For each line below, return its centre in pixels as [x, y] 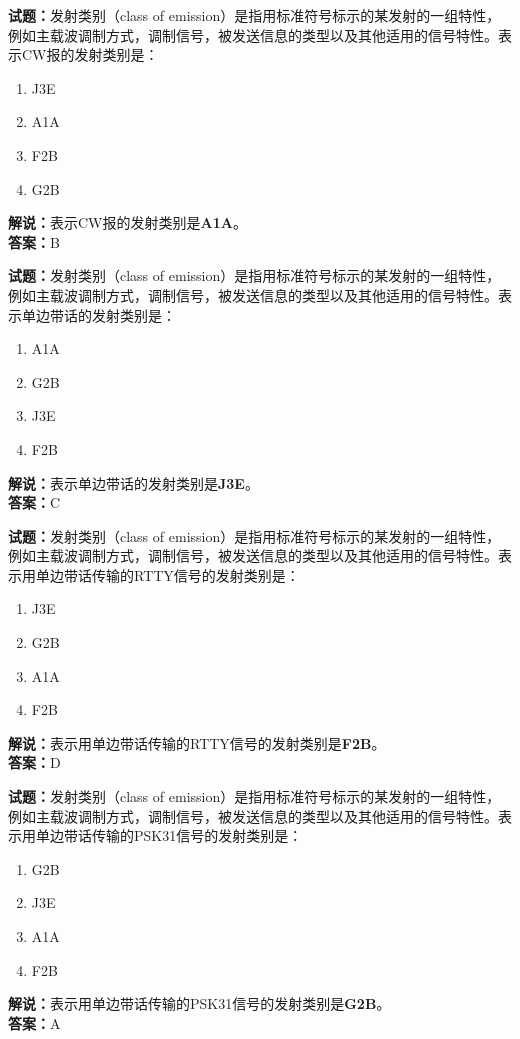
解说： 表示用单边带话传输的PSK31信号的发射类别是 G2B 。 [199, 1003]
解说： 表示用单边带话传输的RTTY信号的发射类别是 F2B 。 [197, 742]
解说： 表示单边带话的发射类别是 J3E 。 [133, 482]
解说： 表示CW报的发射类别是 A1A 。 [127, 222]
